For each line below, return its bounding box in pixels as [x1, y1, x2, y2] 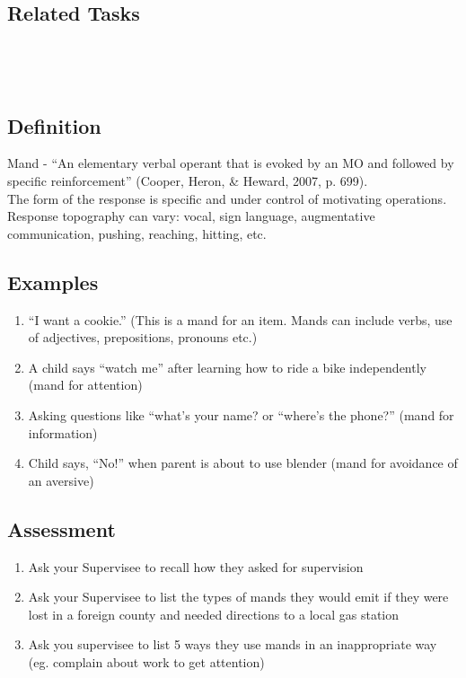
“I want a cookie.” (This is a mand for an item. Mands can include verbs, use [28, 310, 453, 329]
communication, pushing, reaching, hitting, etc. [7, 224, 267, 242]
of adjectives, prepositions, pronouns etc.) [28, 328, 258, 347]
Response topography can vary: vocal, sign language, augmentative [7, 207, 375, 225]
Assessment [7, 515, 116, 542]
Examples [7, 268, 99, 295]
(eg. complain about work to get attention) [28, 652, 265, 671]
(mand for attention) [28, 375, 143, 394]
